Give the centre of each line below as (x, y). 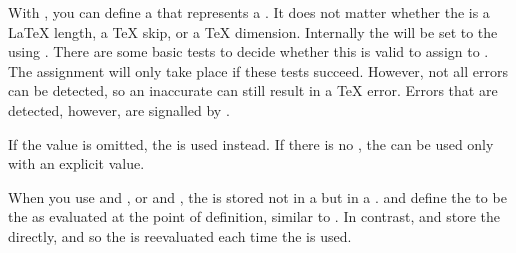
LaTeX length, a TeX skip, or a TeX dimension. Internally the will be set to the (253, 31)
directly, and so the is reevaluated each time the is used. (180, 235)
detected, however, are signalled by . (119, 109)
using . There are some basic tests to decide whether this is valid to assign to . (248, 51)
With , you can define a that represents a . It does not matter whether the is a (249, 12)
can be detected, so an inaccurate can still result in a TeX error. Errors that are (253, 90)
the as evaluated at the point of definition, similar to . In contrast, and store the (254, 216)
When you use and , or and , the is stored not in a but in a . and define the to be (257, 196)
